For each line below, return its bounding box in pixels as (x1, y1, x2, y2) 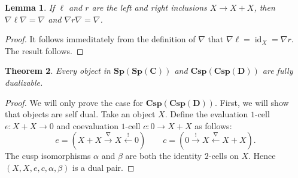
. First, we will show (214, 96, 289, 108)
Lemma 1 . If (5, 1, 55, 13)
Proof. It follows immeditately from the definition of (5, 33, 196, 45)
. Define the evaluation (165, 108, 248, 120)
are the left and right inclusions (92, 1, 207, 13)
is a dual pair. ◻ (72, 161, 135, 173)
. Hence (248, 149, 276, 162)
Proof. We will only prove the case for (5, 96, 144, 108)
